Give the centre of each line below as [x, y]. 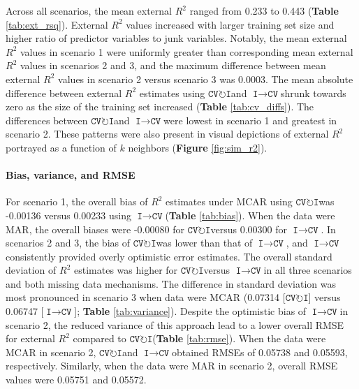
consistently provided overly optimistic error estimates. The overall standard [169, 256]
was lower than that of [204, 243]
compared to [100, 338]
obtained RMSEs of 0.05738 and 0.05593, [259, 352]
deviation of [31, 270]
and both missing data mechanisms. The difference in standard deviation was [171, 283]
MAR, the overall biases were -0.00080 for [95, 229]
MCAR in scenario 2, [51, 352]
